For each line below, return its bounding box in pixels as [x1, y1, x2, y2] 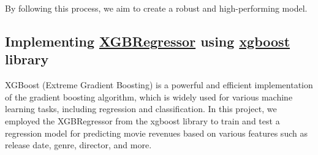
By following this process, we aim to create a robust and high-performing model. [5, 2, 308, 14]
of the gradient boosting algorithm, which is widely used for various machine [5, 90, 293, 103]
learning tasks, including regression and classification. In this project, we [5, 102, 277, 115]
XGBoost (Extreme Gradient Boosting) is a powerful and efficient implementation [5, 78, 313, 91]
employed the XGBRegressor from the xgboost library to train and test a [5, 114, 280, 127]
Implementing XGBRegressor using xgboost [5, 31, 290, 50]
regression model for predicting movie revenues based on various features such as [5, 126, 308, 139]
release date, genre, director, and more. [5, 138, 152, 151]
